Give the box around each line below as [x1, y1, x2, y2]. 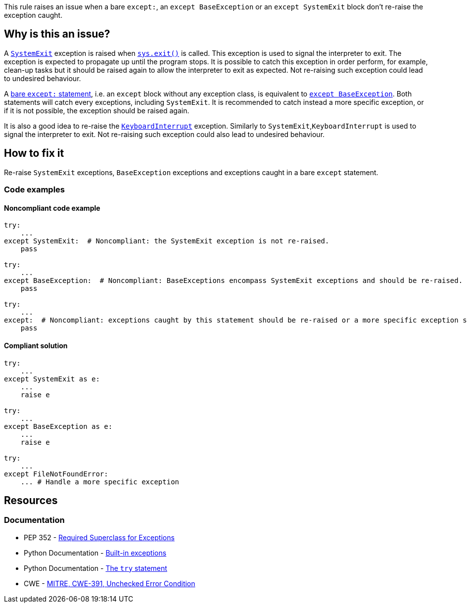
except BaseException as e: [4, 422, 113, 430]
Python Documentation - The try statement [24, 563, 167, 572]
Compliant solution [4, 341, 68, 350]
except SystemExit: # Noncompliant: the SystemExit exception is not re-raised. [4, 237, 329, 245]
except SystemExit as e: [4, 374, 100, 383]
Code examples [4, 185, 65, 195]
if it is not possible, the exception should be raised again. [4, 106, 189, 115]
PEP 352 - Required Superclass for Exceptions [24, 533, 175, 542]
